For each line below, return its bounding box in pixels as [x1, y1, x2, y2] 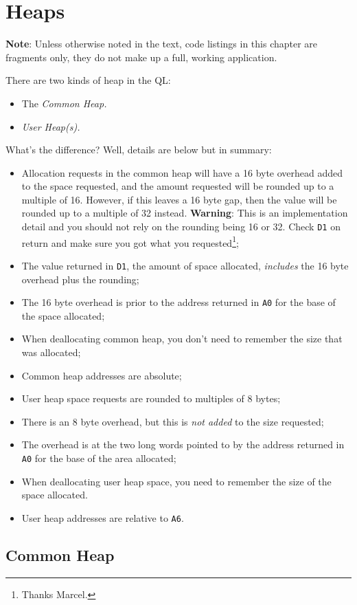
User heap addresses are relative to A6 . [21, 510, 184, 525]
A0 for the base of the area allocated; [21, 451, 176, 465]
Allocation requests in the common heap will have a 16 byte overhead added [21, 165, 343, 179]
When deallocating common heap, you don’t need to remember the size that [21, 331, 343, 346]
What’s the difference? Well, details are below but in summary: [5, 142, 272, 157]
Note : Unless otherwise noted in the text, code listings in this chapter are [5, 36, 318, 51]
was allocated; [21, 345, 81, 360]
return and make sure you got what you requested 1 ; [21, 233, 239, 250]
